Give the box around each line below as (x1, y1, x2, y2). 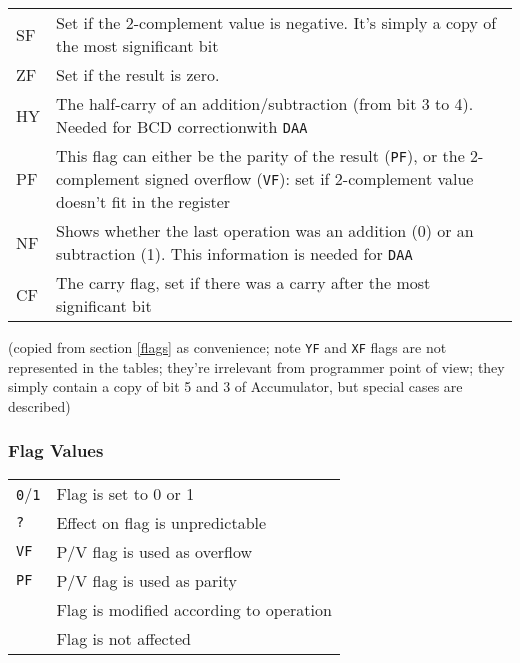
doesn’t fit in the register (56, 190, 231, 213)
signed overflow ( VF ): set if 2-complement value (145, 167, 474, 190)
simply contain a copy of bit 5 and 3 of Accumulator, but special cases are (8, 376, 463, 397)
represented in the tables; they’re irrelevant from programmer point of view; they (8, 356, 505, 377)
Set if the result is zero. (56, 63, 220, 86)
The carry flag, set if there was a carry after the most (56, 271, 431, 294)
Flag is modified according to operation (56, 597, 332, 621)
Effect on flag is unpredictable (56, 510, 267, 534)
